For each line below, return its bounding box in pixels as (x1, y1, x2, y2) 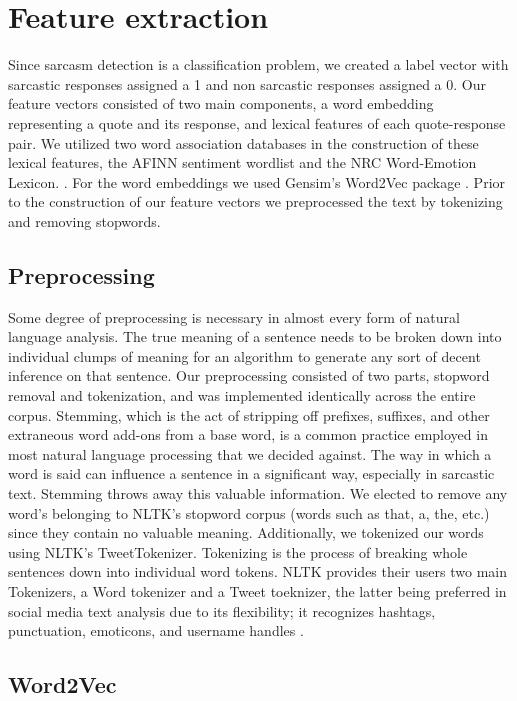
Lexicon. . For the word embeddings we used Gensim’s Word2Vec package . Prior (8, 171, 506, 192)
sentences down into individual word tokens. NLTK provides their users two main (8, 561, 507, 582)
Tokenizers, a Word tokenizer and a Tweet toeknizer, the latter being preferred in (8, 580, 507, 601)
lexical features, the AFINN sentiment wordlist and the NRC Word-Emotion (8, 152, 477, 173)
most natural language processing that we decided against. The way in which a (8, 443, 492, 464)
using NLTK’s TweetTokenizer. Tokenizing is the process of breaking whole (8, 541, 468, 562)
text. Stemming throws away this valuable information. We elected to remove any (8, 483, 508, 504)
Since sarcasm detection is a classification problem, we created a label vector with (8, 54, 509, 75)
